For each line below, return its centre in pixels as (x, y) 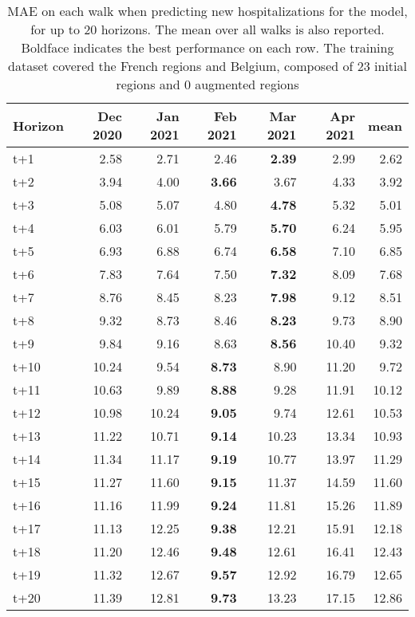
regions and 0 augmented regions (207, 84)
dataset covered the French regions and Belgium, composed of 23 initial (207, 66)
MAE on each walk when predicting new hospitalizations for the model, (207, 11)
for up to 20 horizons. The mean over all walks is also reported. (207, 29)
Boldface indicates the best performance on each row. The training (207, 47)
